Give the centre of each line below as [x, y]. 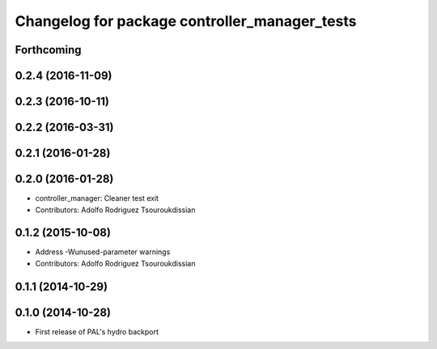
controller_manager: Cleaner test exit [97, 198]
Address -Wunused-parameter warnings [103, 252]
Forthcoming [48, 50]
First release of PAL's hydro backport [97, 331]
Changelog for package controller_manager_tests [186, 21]
